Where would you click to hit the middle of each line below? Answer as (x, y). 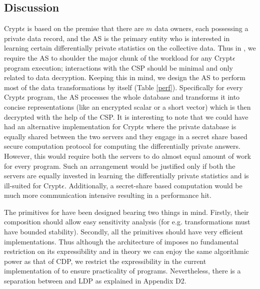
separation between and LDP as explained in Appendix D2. (95, 281)
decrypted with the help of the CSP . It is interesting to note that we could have (126, 116)
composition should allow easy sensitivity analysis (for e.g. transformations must (127, 222)
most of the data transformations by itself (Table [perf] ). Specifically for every (123, 87)
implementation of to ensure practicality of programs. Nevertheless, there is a (122, 271)
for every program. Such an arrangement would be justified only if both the (120, 166)
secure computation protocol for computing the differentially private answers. (122, 146)
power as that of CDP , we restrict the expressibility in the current (105, 261)
